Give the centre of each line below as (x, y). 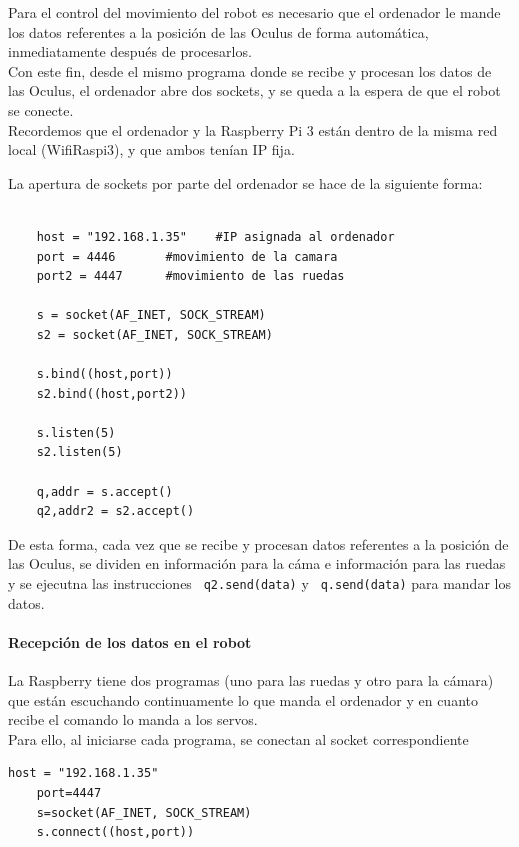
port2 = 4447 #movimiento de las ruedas (190, 276)
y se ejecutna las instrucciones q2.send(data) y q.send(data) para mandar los (259, 583)
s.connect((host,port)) (115, 832)
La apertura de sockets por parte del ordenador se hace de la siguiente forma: (245, 182)
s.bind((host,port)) (104, 374)
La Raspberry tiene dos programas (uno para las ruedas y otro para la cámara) (251, 680)
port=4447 (69, 793)
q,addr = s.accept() (104, 491)
